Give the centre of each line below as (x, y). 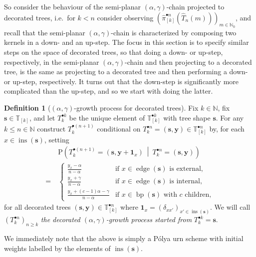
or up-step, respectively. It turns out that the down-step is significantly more (122, 81)
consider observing (125, 17)
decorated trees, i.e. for (40, 17)
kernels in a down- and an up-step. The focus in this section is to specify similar (127, 42)
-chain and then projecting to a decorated (188, 62)
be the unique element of (107, 117)
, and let (42, 117)
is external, (186, 169)
